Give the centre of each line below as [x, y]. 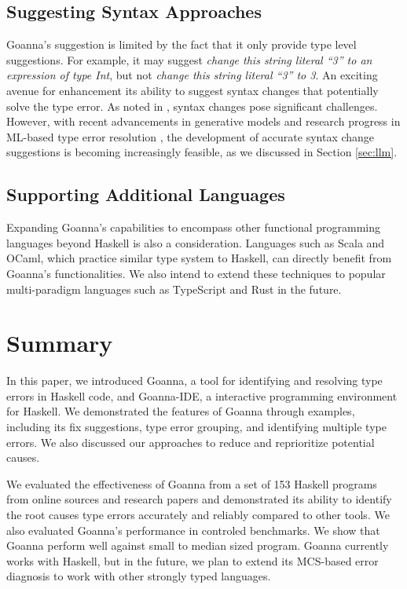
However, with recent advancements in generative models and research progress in [203, 121]
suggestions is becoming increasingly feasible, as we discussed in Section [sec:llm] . [202, 152]
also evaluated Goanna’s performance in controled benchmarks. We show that [193, 530]
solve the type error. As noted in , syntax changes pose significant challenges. [192, 106]
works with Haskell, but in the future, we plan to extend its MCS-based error [192, 560]
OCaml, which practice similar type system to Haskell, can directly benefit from [199, 258]
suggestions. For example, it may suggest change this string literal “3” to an [189, 59]
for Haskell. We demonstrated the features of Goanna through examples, [181, 411]
